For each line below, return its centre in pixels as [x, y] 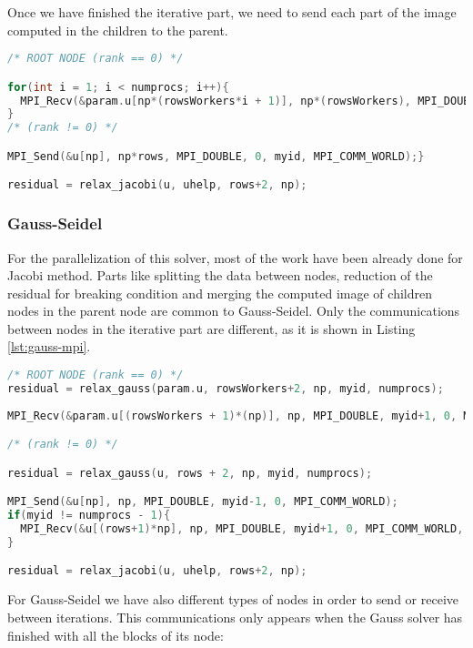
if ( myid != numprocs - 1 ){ [89, 516]
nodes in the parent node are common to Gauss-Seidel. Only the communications [234, 311]
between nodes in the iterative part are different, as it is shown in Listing [211, 328]
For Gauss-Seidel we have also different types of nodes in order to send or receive [233, 599]
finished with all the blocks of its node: [116, 635]
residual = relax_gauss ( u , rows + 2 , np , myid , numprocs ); [190, 473]
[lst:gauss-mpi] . [49, 346]
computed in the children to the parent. [118, 30]
